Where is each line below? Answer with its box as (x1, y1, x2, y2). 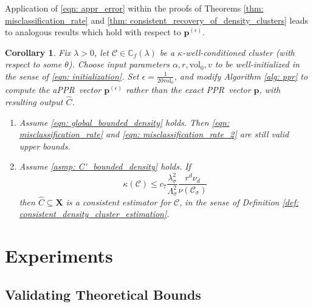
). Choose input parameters (68, 58, 170, 71)
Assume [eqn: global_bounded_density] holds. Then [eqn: (19, 116, 230, 128)
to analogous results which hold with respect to (5, 26, 181, 38)
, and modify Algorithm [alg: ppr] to (174, 69, 308, 82)
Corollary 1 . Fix (5, 46, 71, 58)
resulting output (5, 95, 63, 108)
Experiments (5, 243, 113, 267)
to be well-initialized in (215, 58, 300, 71)
